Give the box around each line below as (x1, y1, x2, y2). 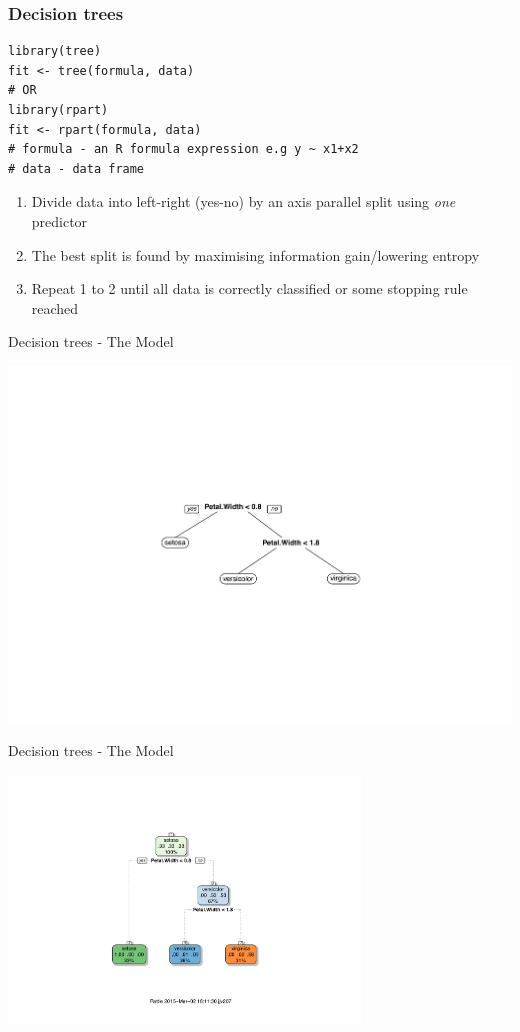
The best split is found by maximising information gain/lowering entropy (31, 244, 480, 265)
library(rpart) (8, 103, 109, 117)
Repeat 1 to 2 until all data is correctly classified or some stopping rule (31, 278, 468, 299)
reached (31, 297, 79, 318)
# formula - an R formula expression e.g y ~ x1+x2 (8, 142, 359, 157)
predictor (31, 210, 88, 231)
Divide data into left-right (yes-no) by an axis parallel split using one (31, 191, 456, 212)
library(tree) (8, 44, 102, 59)
